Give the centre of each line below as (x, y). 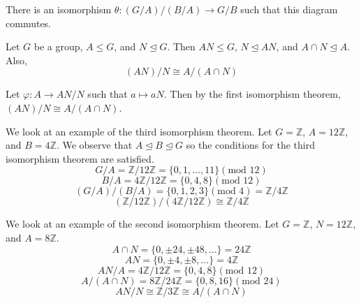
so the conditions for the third (250, 145)
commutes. (29, 23)
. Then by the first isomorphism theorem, (252, 94)
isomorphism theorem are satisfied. (80, 158)
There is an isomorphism (59, 9)
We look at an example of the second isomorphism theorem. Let (142, 224)
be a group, (58, 46)
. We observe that (94, 145)
